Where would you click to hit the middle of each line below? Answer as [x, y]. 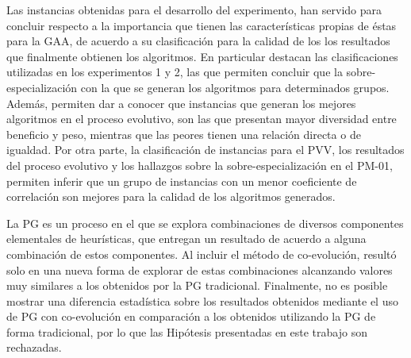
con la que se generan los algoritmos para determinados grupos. [235, 87]
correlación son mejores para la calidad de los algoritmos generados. [171, 196]
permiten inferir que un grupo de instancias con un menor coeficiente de [182, 181]
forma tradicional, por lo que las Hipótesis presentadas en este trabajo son [187, 331]
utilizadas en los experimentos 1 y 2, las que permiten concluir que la [175, 72]
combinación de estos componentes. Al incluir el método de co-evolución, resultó [202, 254]
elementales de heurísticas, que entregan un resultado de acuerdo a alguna [186, 239]
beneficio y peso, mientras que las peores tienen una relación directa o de [184, 134]
